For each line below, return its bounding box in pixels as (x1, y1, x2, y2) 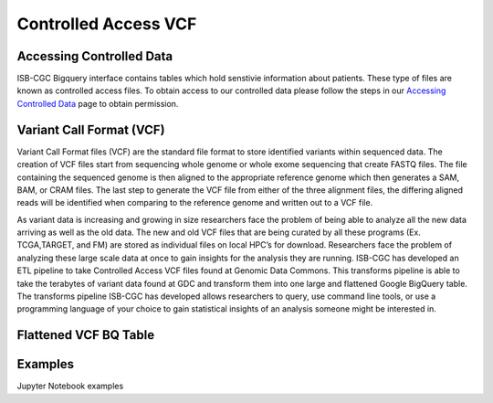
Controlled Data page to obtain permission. (16, 98, 179, 109)
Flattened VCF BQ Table (16, 327, 155, 343)
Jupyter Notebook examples (16, 380, 124, 392)
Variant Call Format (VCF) (16, 122, 165, 137)
